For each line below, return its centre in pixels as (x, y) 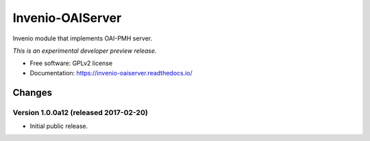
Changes (33, 92)
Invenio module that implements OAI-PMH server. (83, 38)
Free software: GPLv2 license (71, 63)
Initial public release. (59, 126)
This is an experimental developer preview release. (85, 51)
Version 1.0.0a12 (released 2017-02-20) (81, 112)
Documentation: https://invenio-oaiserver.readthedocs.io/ (111, 73)
